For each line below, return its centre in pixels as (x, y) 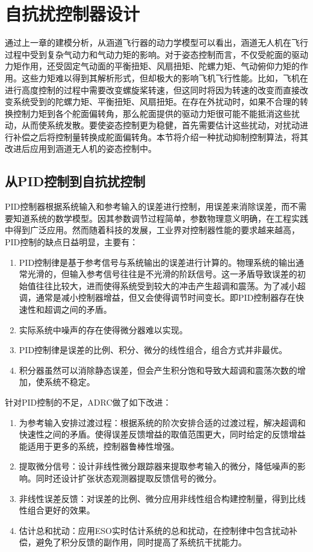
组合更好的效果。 (61, 510)
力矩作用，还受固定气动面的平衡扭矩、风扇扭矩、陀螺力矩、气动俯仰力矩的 (152, 66)
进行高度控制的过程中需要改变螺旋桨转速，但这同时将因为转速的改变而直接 (152, 89)
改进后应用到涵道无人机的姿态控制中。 (81, 149)
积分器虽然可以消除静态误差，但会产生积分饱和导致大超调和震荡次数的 (158, 370)
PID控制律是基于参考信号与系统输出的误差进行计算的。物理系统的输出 (157, 262)
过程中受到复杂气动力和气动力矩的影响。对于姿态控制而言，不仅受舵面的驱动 (156, 54)
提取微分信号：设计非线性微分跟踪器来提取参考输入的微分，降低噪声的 (158, 466)
